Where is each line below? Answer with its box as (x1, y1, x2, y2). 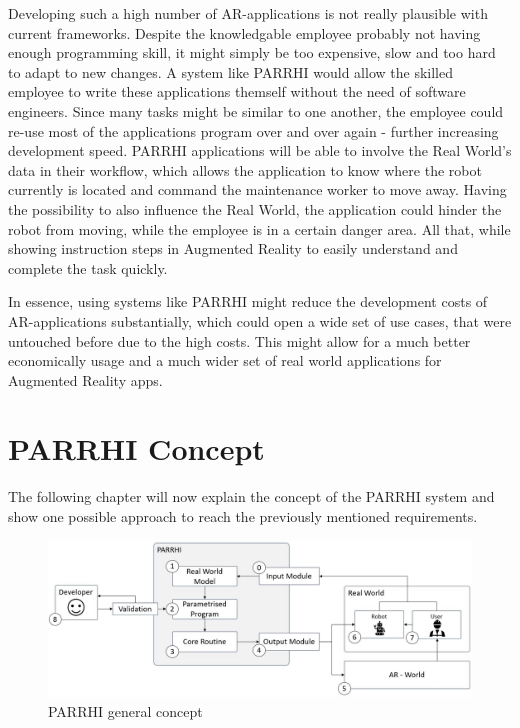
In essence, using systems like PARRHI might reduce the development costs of (8, 291, 488, 312)
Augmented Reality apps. (8, 369, 163, 390)
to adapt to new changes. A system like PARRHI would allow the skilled (8, 61, 453, 82)
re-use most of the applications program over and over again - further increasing (8, 120, 499, 141)
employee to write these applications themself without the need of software (8, 81, 466, 102)
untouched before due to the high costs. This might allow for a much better (8, 330, 471, 351)
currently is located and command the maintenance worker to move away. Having (8, 179, 507, 200)
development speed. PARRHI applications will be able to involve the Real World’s (8, 140, 512, 161)
